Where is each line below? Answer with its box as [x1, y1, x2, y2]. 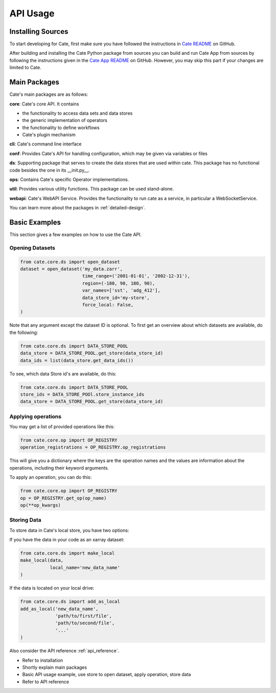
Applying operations [9, 413, 61, 420]
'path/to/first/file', [55, 613, 112, 619]
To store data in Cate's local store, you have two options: [9, 527, 129, 533]
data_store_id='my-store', [82, 295, 150, 301]
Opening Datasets [9, 244, 56, 251]
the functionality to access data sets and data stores [22, 110, 133, 116]
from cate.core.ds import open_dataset [20, 259, 120, 265]
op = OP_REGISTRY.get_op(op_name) [20, 495, 107, 501]
